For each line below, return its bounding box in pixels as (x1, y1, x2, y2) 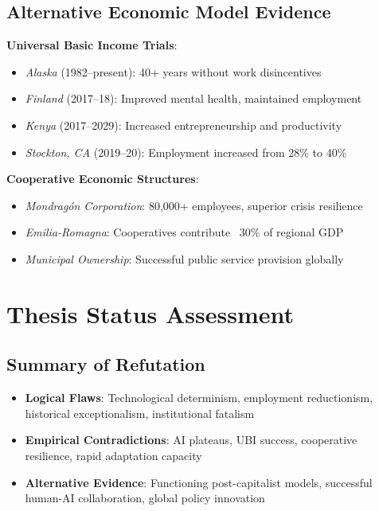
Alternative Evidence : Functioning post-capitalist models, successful (25, 474, 373, 490)
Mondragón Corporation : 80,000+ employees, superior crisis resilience (25, 197, 363, 213)
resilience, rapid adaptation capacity (25, 447, 202, 463)
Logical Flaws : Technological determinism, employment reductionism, (25, 389, 373, 406)
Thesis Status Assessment (6, 297, 295, 330)
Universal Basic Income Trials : (6, 37, 178, 53)
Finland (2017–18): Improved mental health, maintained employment (25, 90, 362, 107)
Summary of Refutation (6, 352, 205, 376)
